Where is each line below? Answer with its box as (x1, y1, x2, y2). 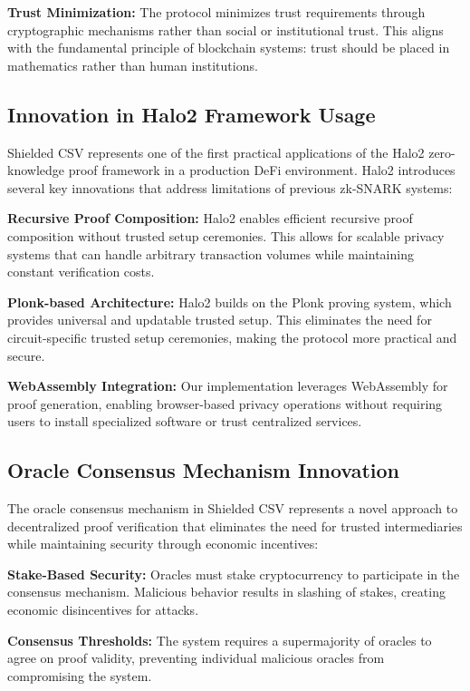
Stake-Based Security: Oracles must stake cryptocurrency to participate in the (7, 564, 460, 583)
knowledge (7, 161, 64, 180)
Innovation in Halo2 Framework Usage (7, 100, 376, 128)
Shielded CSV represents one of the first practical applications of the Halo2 (7, 142, 425, 161)
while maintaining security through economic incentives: (7, 534, 319, 553)
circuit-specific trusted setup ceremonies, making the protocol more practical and (7, 327, 457, 346)
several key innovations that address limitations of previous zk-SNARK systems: (7, 178, 453, 197)
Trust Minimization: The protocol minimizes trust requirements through (7, 3, 426, 21)
